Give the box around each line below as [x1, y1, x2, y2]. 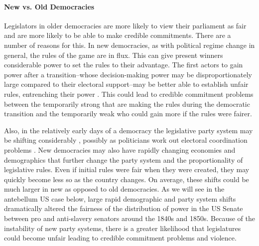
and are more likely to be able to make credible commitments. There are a [4, 30, 231, 40]
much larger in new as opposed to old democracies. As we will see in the [4, 184, 225, 194]
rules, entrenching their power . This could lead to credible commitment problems [4, 88, 254, 99]
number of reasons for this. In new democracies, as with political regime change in [4, 39, 255, 50]
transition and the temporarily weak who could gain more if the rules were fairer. [4, 108, 252, 119]
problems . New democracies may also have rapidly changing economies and [4, 144, 236, 155]
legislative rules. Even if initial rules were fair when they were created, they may [4, 164, 250, 175]
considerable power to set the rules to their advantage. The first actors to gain [4, 59, 243, 70]
